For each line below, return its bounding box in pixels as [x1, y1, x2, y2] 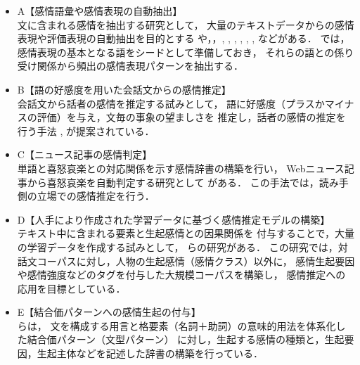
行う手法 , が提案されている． [17, 123, 155, 138]
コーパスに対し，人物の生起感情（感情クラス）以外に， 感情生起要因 [37, 253, 355, 268]
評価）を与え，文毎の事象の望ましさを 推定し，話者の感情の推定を [37, 110, 346, 124]
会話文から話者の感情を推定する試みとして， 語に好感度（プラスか [17, 96, 325, 110]
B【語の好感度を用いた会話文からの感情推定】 [17, 82, 231, 96]
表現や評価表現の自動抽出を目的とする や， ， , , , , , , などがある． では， [17, 31, 350, 46]
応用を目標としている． [17, 281, 126, 295]
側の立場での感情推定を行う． [17, 188, 155, 203]
